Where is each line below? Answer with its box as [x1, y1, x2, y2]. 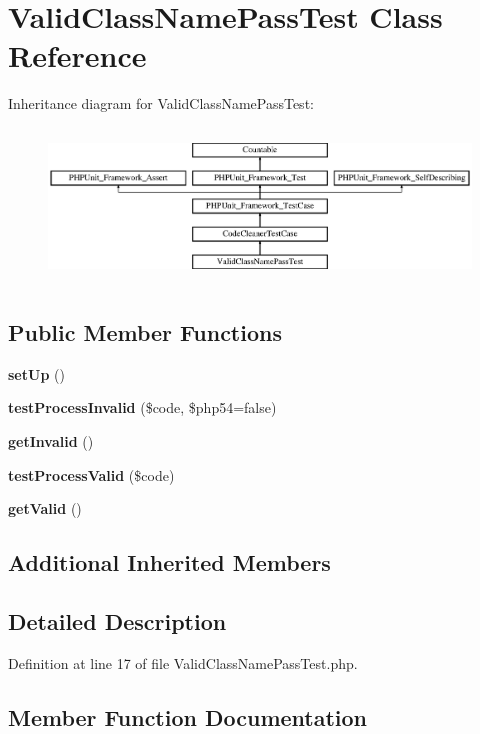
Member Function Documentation [8, 701, 368, 732]
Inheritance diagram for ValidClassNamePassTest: [8, 93, 314, 114]
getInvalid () [8, 430, 94, 451]
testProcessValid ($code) [8, 464, 175, 485]
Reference [8, 35, 147, 76]
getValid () [8, 498, 82, 519]
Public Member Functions [8, 316, 282, 347]
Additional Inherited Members [8, 547, 331, 578]
